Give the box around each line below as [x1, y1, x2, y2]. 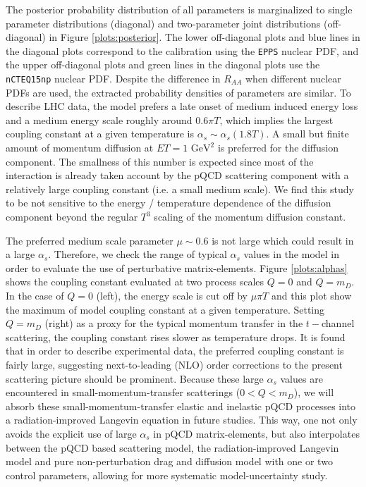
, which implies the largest [219, 112, 334, 127]
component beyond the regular [6, 209, 138, 224]
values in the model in [243, 247, 340, 261]
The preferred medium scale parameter [6, 233, 173, 247]
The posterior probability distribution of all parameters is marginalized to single [6, 2, 353, 16]
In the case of [6, 288, 64, 302]
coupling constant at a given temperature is [6, 126, 195, 141]
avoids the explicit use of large [6, 426, 137, 440]
